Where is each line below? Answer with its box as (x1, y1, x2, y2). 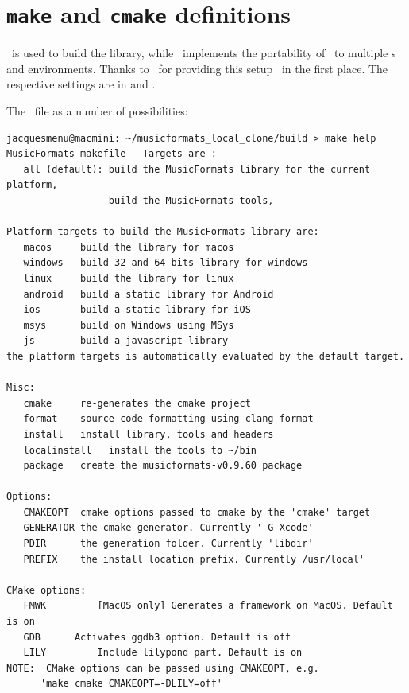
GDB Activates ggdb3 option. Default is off (23, 631, 291, 643)
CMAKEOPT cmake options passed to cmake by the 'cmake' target (23, 506, 371, 518)
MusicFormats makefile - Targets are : (6, 148, 217, 160)
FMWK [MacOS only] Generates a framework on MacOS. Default (23, 600, 393, 612)
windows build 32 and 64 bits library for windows (23, 257, 308, 269)
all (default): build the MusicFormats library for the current (23, 163, 371, 175)
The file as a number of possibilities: (6, 103, 188, 119)
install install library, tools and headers (23, 428, 274, 440)
